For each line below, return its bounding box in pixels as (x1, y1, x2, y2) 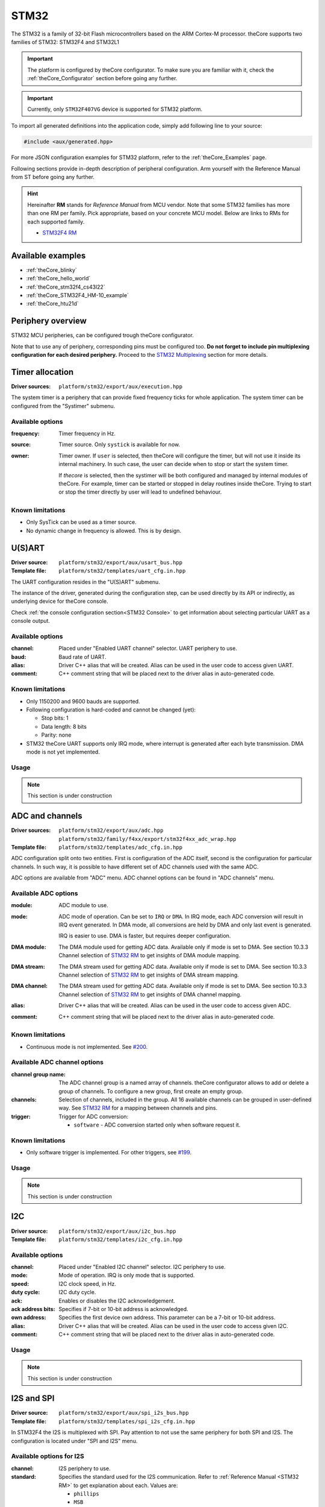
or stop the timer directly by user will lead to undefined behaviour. (58, 488, 222, 496)
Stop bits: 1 (41, 714, 69, 722)
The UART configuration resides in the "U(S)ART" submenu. (11, 578, 161, 585)
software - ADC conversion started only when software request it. (73, 1121, 241, 1128)
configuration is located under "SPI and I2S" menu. (11, 1437, 138, 1444)
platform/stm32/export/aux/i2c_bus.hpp (58, 1227, 176, 1235)
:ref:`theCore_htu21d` (26, 300, 79, 307)
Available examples (11, 250, 86, 260)
